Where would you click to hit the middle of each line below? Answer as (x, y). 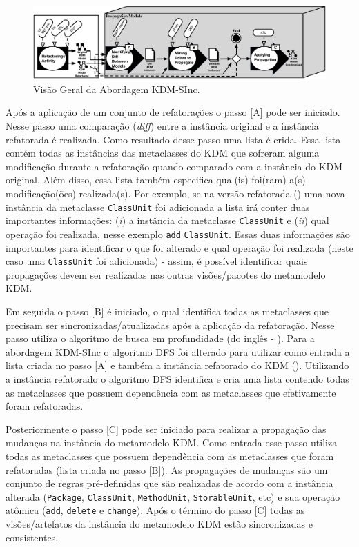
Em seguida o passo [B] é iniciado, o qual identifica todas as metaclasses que (167, 311)
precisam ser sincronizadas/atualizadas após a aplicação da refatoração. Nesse (170, 325)
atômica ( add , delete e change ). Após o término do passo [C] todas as (155, 510)
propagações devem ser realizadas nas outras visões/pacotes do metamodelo (166, 274)
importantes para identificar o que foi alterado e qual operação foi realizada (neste (179, 247)
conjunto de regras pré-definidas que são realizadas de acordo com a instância (169, 483)
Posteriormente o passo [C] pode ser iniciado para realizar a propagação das (166, 429)
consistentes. (32, 537)
